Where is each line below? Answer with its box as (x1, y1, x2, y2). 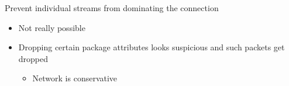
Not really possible (18, 21, 85, 33)
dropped (18, 52, 49, 64)
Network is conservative (32, 72, 118, 84)
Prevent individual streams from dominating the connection (5, 2, 219, 13)
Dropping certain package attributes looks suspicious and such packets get (18, 41, 285, 53)
